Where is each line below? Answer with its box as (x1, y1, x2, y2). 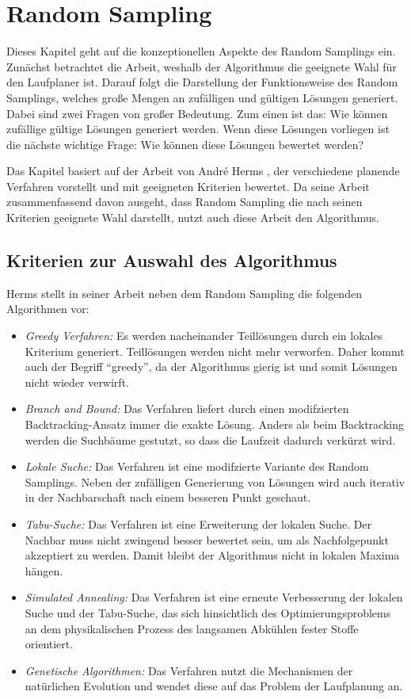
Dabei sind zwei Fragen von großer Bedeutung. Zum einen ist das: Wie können (6, 105, 388, 121)
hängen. (25, 562, 63, 579)
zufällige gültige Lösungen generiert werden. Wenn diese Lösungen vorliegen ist (6, 120, 390, 137)
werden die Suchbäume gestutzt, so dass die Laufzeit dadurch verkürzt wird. (25, 431, 396, 448)
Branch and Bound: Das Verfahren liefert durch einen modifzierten (25, 400, 349, 417)
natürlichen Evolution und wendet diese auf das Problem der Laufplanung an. (25, 678, 403, 694)
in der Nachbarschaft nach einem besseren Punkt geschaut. (25, 489, 311, 506)
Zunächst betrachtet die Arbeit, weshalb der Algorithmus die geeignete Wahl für (6, 58, 397, 74)
